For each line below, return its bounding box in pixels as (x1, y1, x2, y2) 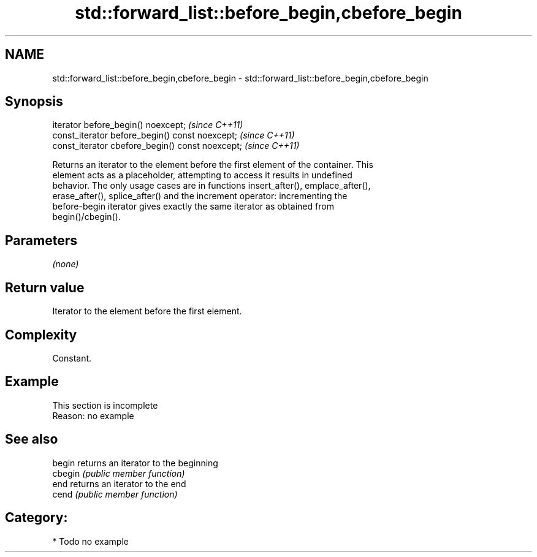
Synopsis (5, 94, 63, 110)
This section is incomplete (52, 400, 158, 411)
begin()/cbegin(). (52, 211, 121, 222)
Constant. (52, 352, 92, 363)
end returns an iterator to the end (52, 478, 186, 489)
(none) (52, 259, 79, 270)
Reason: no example (52, 410, 134, 421)
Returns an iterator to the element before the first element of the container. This (52, 159, 373, 170)
